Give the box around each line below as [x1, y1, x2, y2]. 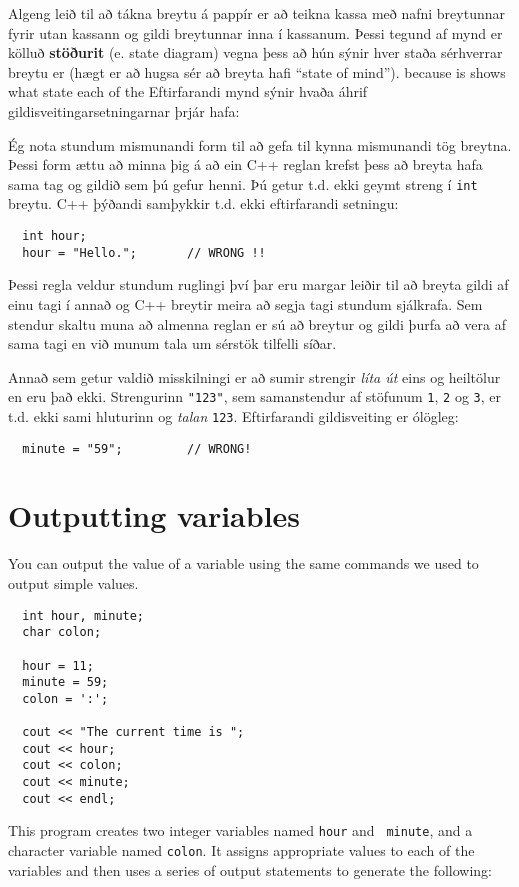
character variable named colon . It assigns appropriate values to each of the [8, 840, 475, 861]
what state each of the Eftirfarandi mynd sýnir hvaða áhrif [8, 81, 368, 102]
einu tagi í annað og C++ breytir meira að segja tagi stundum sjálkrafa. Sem [8, 293, 483, 314]
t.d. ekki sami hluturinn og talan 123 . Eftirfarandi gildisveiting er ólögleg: [8, 405, 459, 426]
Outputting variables [8, 495, 301, 536]
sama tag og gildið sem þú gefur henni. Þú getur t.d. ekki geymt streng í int [8, 173, 478, 194]
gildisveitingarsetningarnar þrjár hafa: [8, 100, 240, 121]
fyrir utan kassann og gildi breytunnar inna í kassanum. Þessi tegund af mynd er [8, 22, 503, 43]
